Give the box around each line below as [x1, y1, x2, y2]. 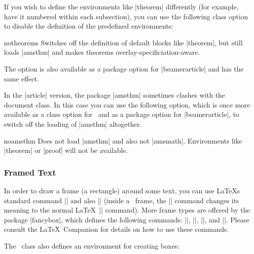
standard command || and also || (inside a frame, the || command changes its [4, 195, 239, 205]
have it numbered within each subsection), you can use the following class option [4, 11, 248, 21]
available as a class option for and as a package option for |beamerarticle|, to [4, 109, 239, 119]
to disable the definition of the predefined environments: [4, 21, 174, 31]
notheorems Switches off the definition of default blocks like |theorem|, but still [4, 37, 243, 47]
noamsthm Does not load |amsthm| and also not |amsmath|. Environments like [4, 135, 242, 145]
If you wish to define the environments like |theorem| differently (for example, [4, 1, 239, 11]
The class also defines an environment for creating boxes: [4, 240, 180, 251]
